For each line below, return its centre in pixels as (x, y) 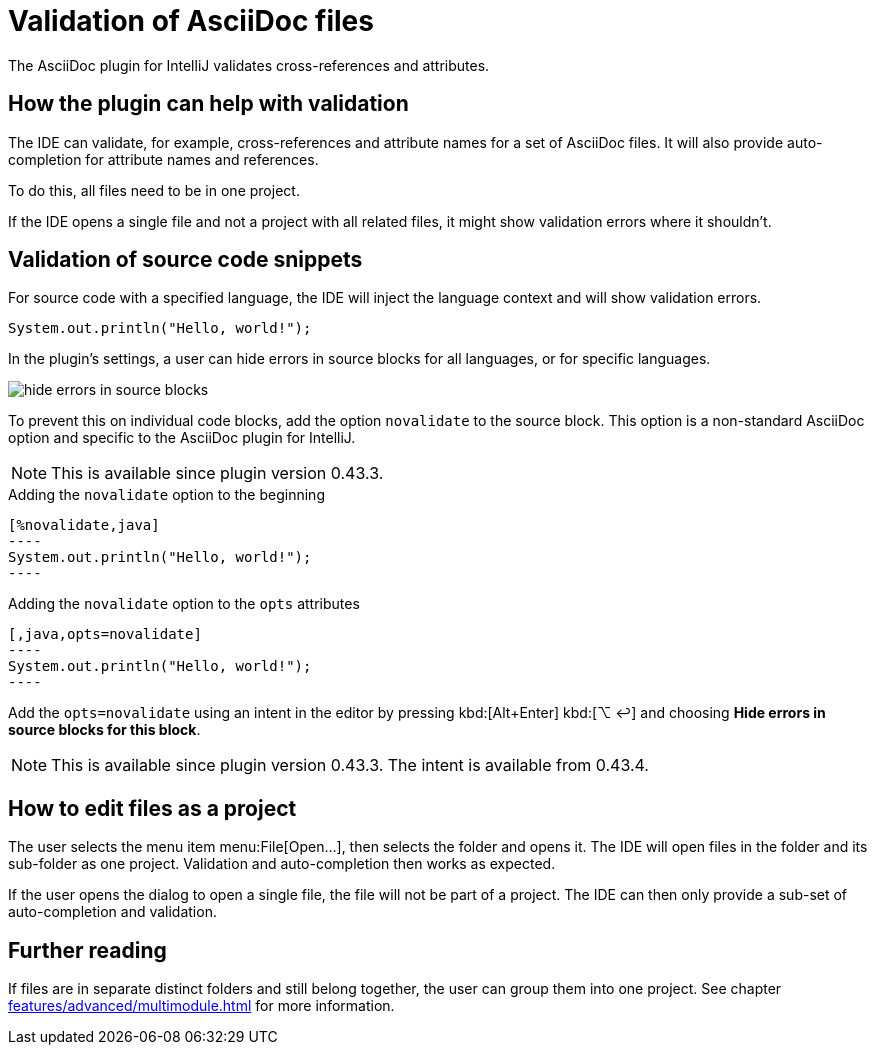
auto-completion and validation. (112, 912)
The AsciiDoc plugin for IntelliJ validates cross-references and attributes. (249, 65)
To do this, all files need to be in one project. (154, 190)
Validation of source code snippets (185, 260)
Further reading (87, 950)
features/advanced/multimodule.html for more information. (201, 1006)
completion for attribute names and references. (163, 159)
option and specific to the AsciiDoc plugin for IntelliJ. (182, 438)
